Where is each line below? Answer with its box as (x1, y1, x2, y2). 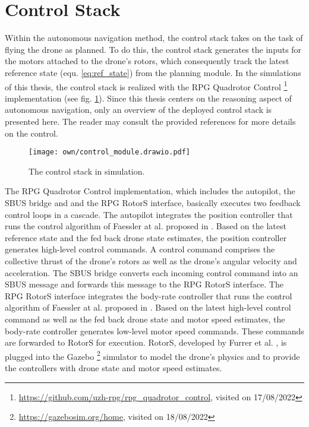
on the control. (5, 126, 58, 139)
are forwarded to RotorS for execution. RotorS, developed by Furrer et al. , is (5, 336, 287, 349)
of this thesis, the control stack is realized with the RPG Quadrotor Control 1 (5, 78, 288, 93)
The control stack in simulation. (29, 165, 145, 177)
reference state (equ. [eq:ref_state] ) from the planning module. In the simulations (5, 66, 301, 78)
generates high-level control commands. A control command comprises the (5, 243, 275, 255)
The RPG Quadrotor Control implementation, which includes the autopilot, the (5, 185, 295, 197)
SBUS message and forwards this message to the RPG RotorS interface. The (5, 278, 283, 290)
